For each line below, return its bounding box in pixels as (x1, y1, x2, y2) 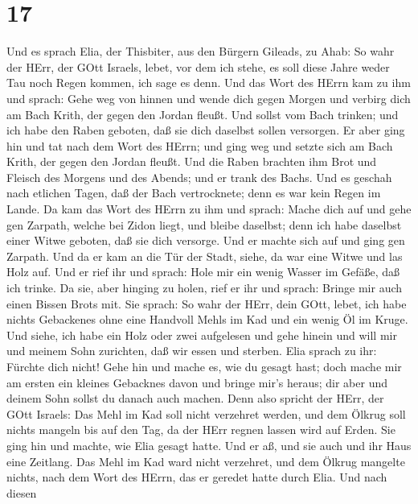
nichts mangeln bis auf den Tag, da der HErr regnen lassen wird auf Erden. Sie (6, 421, 395, 438)
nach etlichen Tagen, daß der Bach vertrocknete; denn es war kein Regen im (6, 184, 381, 201)
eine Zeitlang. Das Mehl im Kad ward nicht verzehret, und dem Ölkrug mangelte (6, 452, 405, 469)
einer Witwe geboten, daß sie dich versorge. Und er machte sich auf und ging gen (6, 232, 405, 249)
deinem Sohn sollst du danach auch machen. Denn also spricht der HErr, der (6, 390, 384, 407)
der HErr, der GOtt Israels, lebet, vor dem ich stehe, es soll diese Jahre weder (6, 58, 390, 75)
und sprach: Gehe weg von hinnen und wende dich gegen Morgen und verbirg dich (6, 89, 411, 106)
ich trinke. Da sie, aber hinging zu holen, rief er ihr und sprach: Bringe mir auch (6, 279, 403, 296)
